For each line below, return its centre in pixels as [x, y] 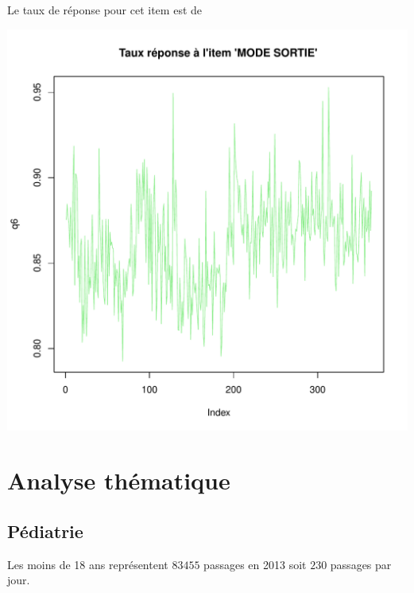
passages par [361, 564]
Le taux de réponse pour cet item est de [104, 10]
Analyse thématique [119, 480]
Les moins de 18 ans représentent [88, 564]
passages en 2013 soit [255, 564]
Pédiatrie [45, 531]
